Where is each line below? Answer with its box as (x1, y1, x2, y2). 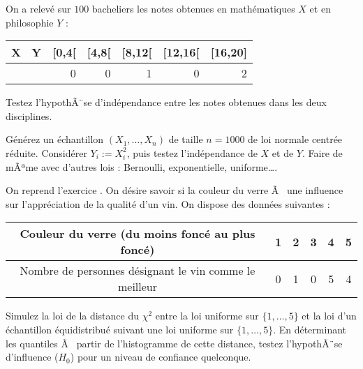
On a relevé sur (6, 1, 71, 15)
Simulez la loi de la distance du (6, 308, 140, 323)
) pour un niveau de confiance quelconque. (70, 349, 251, 364)
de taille (168, 132, 203, 146)
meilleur (117, 278, 158, 295)
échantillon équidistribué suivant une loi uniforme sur (6, 322, 234, 336)
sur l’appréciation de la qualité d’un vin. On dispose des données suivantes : (6, 196, 330, 211)
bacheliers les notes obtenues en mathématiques (91, 1, 295, 15)
